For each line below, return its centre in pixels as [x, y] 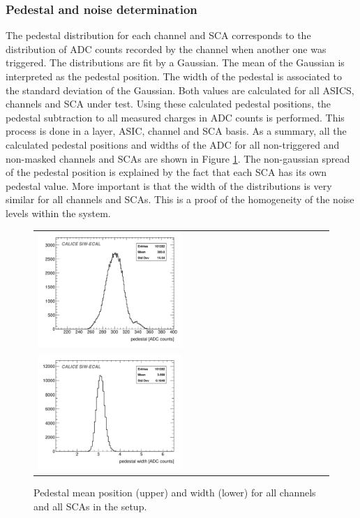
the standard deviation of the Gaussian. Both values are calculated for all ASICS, [180, 90]
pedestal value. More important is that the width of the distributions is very [169, 185]
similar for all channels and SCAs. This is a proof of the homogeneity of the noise [180, 199]
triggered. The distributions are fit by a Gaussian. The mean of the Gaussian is [175, 62]
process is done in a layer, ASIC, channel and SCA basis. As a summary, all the [176, 131]
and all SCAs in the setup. [90, 506]
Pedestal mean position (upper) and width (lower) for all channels [175, 493]
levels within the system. [58, 213]
